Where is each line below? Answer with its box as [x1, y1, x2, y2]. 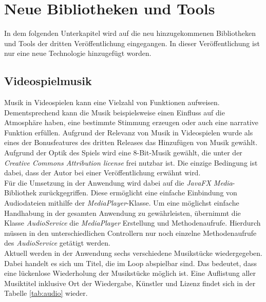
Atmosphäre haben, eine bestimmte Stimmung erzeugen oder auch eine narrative [4, 117, 258, 128]
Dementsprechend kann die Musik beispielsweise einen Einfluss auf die [4, 107, 225, 117]
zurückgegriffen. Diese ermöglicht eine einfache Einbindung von [39, 187, 237, 198]
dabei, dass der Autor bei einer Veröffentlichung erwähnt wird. [4, 167, 201, 178]
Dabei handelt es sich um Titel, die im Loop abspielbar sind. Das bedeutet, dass [4, 257, 257, 268]
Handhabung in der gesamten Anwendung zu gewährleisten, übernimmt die [4, 207, 241, 218]
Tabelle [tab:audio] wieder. [4, 288, 88, 298]
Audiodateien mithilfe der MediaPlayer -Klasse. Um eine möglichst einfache [4, 197, 239, 208]
